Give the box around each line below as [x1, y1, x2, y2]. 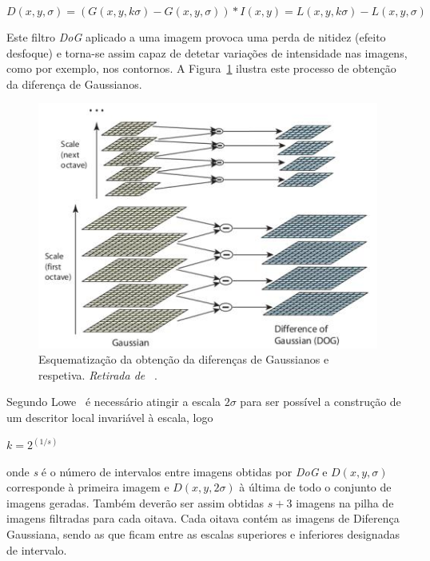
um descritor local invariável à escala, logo [6, 408, 213, 425]
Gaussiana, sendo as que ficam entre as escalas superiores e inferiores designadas [6, 525, 400, 542]
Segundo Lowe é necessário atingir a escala [6, 393, 221, 410]
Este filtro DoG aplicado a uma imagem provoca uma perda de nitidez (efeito [6, 29, 386, 45]
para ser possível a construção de [240, 393, 401, 410]
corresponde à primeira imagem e [6, 479, 169, 495]
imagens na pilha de [296, 494, 394, 511]
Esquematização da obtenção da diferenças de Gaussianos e [38, 351, 329, 368]
